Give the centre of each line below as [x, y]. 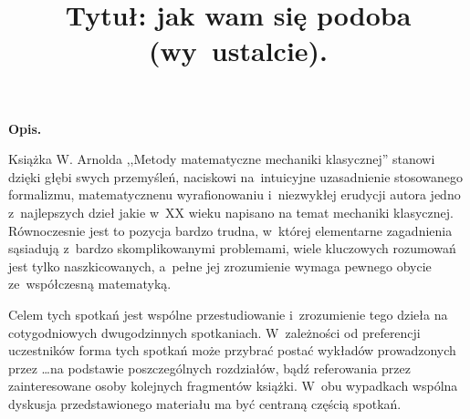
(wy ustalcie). [238, 51]
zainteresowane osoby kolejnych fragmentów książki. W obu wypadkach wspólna [233, 386]
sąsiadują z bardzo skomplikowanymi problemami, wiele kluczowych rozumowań [232, 248]
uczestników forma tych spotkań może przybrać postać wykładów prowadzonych [232, 350]
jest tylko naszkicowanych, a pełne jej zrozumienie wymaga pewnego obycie [220, 266]
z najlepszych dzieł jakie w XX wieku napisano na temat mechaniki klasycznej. [231, 212]
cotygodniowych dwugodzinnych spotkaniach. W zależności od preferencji [214, 332]
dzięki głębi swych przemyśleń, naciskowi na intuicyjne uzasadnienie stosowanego [235, 176]
